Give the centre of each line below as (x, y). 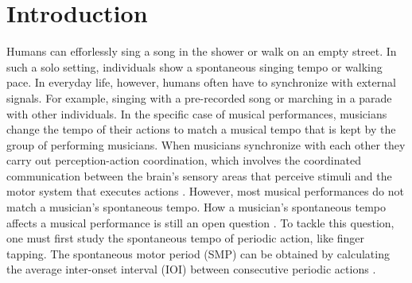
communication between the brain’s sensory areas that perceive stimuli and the (199, 175)
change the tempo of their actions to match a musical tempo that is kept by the (201, 129)
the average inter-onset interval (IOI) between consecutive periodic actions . (191, 269)
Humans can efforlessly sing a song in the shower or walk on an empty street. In (202, 51)
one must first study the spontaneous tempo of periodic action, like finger (186, 238)
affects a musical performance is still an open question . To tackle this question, (200, 222)
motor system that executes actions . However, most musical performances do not (205, 191)
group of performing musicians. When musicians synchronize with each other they (206, 144)
